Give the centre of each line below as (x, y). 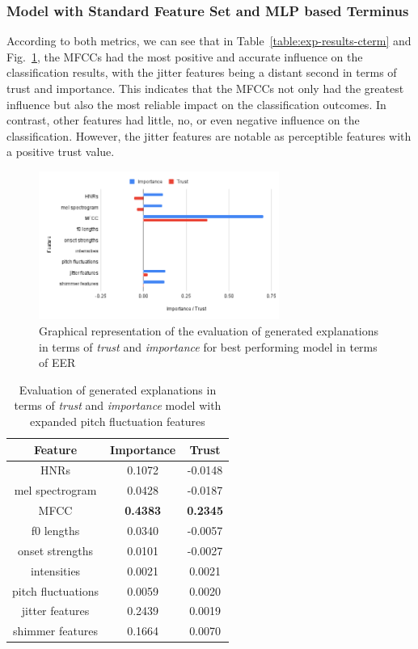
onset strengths (55, 550)
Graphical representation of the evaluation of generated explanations (209, 331)
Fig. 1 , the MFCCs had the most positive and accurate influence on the (185, 56)
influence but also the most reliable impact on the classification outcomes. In (196, 104)
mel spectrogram (55, 490)
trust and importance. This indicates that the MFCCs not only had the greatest (205, 88)
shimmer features (55, 631)
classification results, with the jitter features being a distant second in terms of (202, 72)
